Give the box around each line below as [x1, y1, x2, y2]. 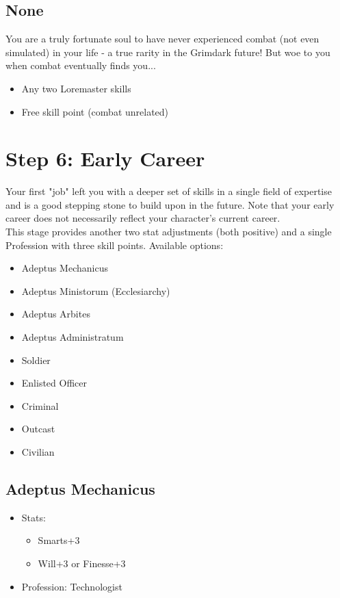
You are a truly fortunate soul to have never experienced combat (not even [5, 31, 319, 46]
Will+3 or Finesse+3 [38, 556, 126, 570]
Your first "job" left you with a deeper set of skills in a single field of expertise [5, 184, 332, 198]
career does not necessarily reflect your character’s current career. [5, 211, 280, 225]
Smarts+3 [38, 533, 80, 547]
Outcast [21, 421, 55, 436]
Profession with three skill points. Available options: [5, 237, 224, 252]
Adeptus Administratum [21, 330, 124, 344]
